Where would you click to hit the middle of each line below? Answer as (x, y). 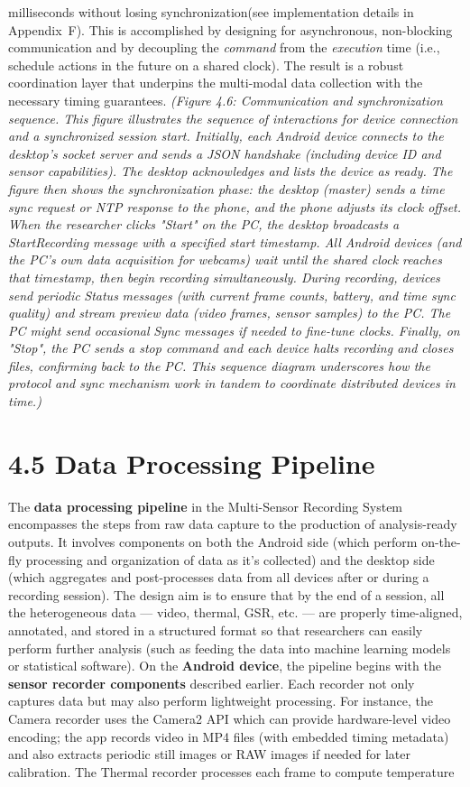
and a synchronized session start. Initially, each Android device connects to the (226, 136)
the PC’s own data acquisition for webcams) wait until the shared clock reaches (225, 259)
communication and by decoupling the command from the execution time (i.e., (224, 47)
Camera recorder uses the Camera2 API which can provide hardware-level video (230, 718)
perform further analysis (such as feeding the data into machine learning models (230, 648)
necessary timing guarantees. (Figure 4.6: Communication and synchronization (226, 100)
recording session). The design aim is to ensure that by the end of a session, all (226, 594)
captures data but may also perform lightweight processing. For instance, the (221, 701)
